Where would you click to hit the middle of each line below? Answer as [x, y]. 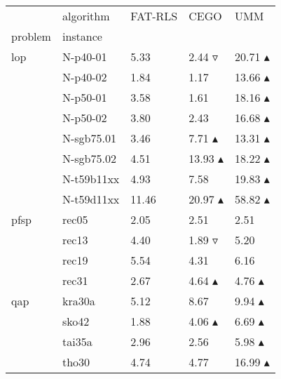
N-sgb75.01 [89, 138]
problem [31, 36]
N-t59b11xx [91, 179]
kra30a [78, 301]
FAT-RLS [154, 16]
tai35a [77, 341]
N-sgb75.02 [89, 158]
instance [82, 36]
